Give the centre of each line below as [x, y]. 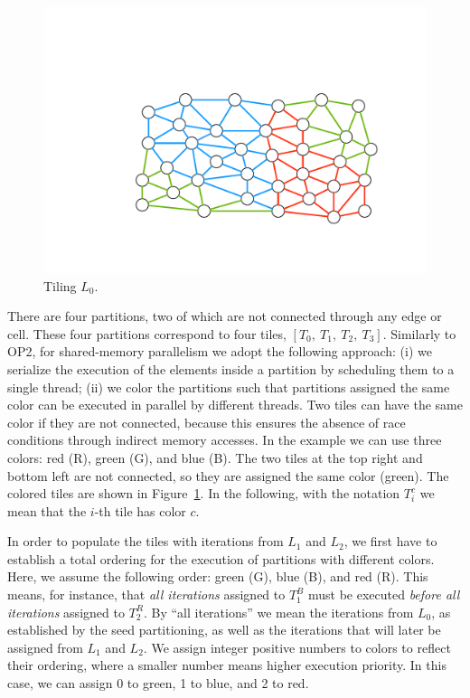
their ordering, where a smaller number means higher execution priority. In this [227, 665]
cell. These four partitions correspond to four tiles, [147, 333]
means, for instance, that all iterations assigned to [146, 594]
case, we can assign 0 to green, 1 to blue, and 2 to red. [158, 683]
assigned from [45, 647]
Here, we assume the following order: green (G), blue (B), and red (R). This [218, 576]
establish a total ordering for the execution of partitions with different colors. [221, 558]
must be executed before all [384, 594]
